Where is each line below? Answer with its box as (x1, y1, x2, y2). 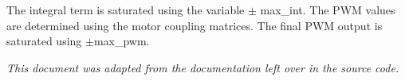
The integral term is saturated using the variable (6, 2, 245, 17)
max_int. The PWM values (260, 2, 395, 17)
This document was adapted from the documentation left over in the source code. (6, 59, 399, 75)
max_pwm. (93, 33, 150, 49)
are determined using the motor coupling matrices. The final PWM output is (6, 17, 383, 33)
